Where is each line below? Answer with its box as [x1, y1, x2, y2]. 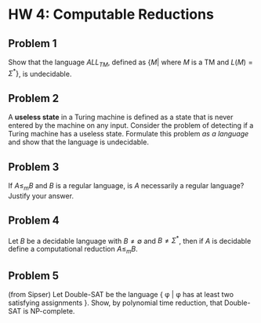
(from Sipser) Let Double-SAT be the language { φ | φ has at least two [8, 289, 234, 299]
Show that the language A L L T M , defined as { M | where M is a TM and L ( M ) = [8, 57, 253, 68]
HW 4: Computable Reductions [8, 5, 214, 24]
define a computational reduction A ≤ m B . [8, 245, 139, 256]
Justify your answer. [8, 191, 74, 201]
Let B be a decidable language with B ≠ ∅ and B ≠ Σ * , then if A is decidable [8, 234, 252, 245]
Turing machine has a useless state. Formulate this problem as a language [8, 129, 249, 139]
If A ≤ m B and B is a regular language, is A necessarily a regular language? [8, 181, 245, 192]
